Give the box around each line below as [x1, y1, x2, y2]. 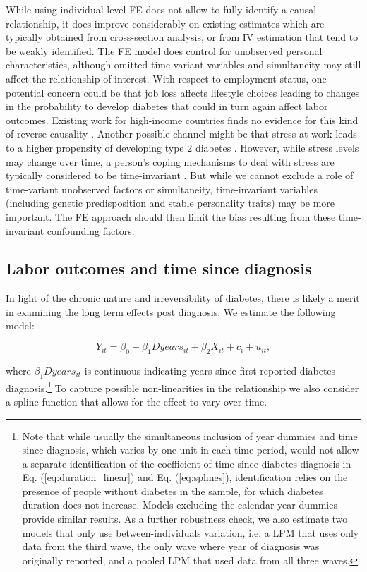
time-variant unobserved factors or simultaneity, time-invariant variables [6, 181, 318, 196]
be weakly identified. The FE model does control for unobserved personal [6, 43, 323, 58]
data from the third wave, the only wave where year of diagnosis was [22, 539, 320, 554]
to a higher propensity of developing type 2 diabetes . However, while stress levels [6, 140, 359, 154]
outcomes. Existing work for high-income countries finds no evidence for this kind [6, 112, 359, 127]
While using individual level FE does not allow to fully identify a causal [6, 2, 317, 16]
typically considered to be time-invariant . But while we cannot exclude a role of [6, 168, 354, 183]
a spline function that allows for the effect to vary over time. [6, 394, 267, 408]
